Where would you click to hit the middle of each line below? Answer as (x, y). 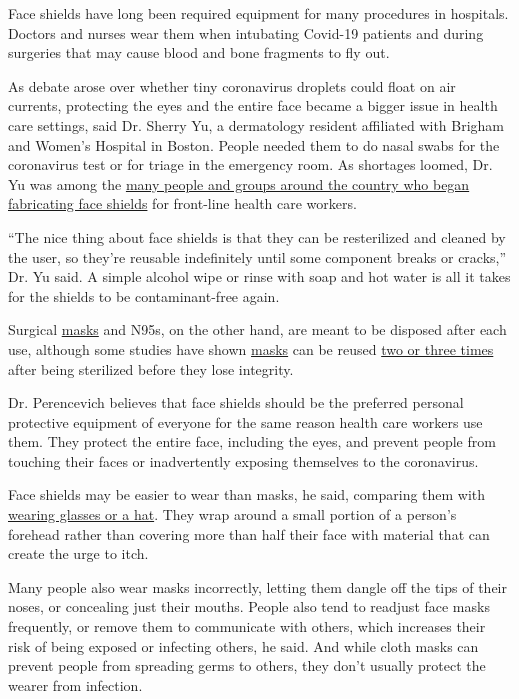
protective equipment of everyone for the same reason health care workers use (245, 421)
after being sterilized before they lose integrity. (151, 368)
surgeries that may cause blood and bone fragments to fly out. (199, 52)
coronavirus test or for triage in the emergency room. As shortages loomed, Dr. (250, 164)
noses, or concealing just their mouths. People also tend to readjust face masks (249, 606)
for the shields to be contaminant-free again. (144, 295)
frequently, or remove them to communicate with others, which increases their (247, 626)
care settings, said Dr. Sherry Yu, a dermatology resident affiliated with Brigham (256, 124)
